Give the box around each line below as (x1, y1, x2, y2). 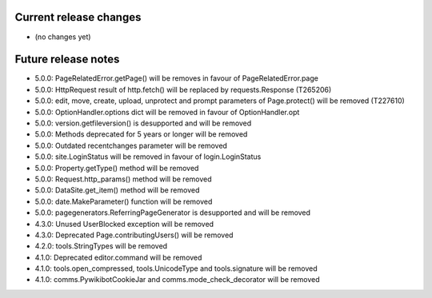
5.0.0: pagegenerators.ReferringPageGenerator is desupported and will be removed (34, 208, 311, 217)
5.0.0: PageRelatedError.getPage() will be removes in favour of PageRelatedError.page (34, 74, 319, 83)
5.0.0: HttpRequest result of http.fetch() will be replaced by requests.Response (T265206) (34, 85, 332, 94)
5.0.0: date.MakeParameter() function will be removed (34, 197, 213, 206)
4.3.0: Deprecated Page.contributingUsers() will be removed (34, 230, 234, 240)
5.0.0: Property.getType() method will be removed (34, 163, 199, 173)
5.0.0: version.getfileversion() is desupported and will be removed (34, 118, 252, 128)
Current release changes (14, 10, 142, 24)
